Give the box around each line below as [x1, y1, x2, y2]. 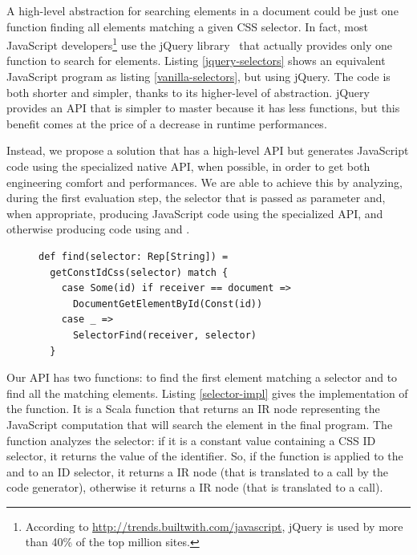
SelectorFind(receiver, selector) [72, 329, 257, 341]
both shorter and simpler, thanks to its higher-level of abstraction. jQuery [6, 83, 370, 100]
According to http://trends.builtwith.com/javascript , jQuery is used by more [25, 517, 403, 534]
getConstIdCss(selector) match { [50, 266, 229, 278]
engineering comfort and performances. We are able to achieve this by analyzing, [6, 173, 403, 190]
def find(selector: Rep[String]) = [38, 250, 229, 262]
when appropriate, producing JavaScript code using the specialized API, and [6, 205, 383, 221]
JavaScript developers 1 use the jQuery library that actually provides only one [6, 34, 392, 53]
